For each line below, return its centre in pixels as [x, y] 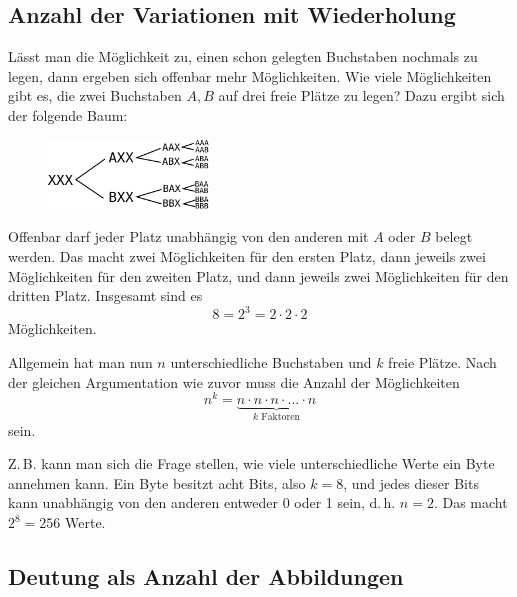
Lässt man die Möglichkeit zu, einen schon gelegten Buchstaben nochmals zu [243, 56]
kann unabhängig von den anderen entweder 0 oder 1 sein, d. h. [202, 502]
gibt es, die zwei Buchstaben [95, 95]
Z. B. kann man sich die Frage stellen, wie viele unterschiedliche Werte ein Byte [251, 463]
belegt [454, 236]
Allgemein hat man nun [80, 361]
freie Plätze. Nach [442, 361]
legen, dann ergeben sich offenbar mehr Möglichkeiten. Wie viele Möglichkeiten [250, 75]
